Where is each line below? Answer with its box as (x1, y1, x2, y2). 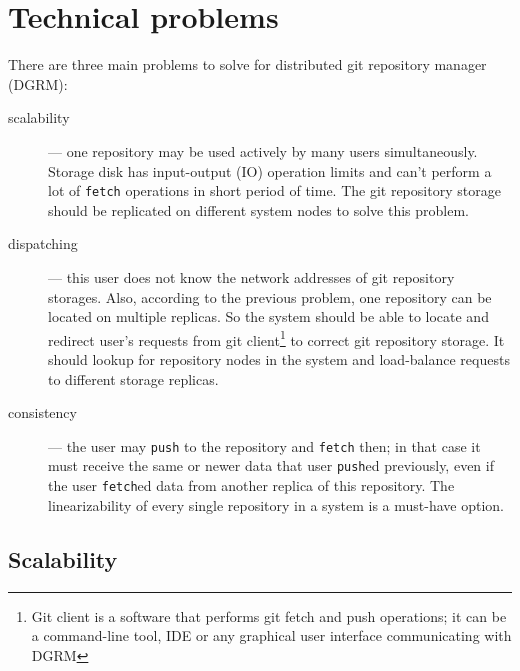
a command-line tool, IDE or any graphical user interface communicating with (31, 625, 512, 646)
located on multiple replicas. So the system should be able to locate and (48, 306, 489, 327)
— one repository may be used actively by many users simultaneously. (48, 140, 478, 161)
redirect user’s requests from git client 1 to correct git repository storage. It (48, 326, 505, 350)
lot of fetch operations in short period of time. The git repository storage (48, 180, 501, 201)
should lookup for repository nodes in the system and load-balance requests (48, 348, 510, 369)
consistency (8, 402, 77, 423)
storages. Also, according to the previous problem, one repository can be (48, 286, 492, 307)
